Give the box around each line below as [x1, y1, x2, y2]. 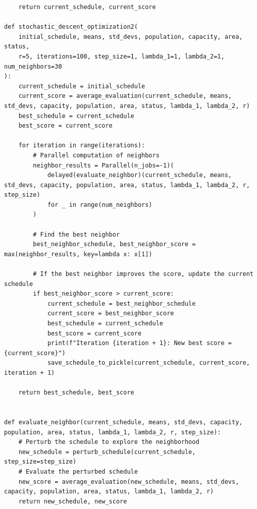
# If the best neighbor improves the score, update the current [33, 270, 253, 278]
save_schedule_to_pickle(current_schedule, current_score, [47, 359, 250, 367]
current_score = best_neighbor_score [47, 310, 174, 317]
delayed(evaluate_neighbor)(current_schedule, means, [47, 172, 232, 179]
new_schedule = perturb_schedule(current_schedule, [18, 448, 196, 456]
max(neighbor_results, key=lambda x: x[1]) [4, 250, 152, 258]
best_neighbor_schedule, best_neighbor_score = [33, 241, 196, 248]
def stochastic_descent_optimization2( [4, 23, 138, 31]
